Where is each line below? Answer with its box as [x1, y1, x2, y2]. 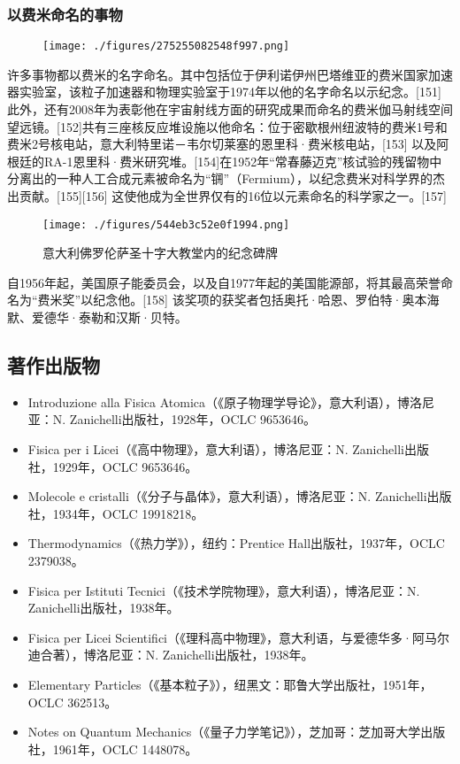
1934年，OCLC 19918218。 [52, 504, 204, 522]
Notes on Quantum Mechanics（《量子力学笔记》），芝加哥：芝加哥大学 [27, 722, 421, 741]
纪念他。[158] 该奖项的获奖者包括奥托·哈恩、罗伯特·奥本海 [93, 290, 440, 309]
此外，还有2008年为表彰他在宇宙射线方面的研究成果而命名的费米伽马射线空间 [7, 100, 453, 119]
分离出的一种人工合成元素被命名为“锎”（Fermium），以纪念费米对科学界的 [7, 169, 433, 188]
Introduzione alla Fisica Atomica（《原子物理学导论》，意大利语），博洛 [27, 392, 422, 411]
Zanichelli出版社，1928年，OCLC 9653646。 [69, 410, 317, 428]
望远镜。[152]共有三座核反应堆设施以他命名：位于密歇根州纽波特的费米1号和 [7, 117, 448, 135]
